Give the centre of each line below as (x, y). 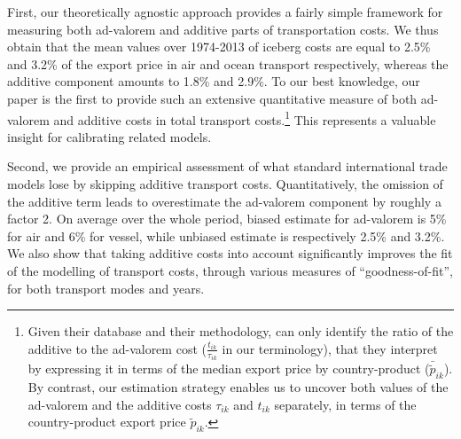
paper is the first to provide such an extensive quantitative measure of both (212, 98)
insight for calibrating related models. (109, 136)
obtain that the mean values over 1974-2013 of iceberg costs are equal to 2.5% (219, 47)
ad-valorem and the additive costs (120, 404)
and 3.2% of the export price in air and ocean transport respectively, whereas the (228, 63)
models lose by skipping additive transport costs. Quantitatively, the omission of (225, 184)
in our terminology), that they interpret (330, 348)
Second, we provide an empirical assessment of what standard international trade (227, 166)
